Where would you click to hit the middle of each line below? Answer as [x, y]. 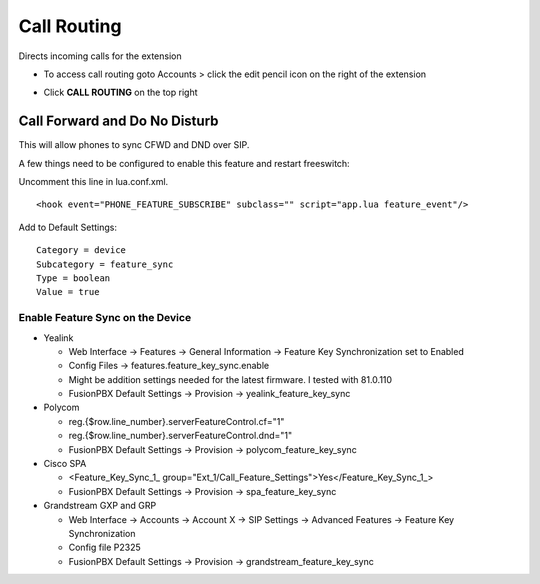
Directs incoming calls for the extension [100, 56]
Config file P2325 [105, 547]
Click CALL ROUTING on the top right [120, 92]
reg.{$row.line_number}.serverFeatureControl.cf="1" [176, 421]
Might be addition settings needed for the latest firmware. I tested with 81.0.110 [230, 379]
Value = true [68, 292]
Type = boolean [73, 278]
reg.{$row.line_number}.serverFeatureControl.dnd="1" [180, 436]
